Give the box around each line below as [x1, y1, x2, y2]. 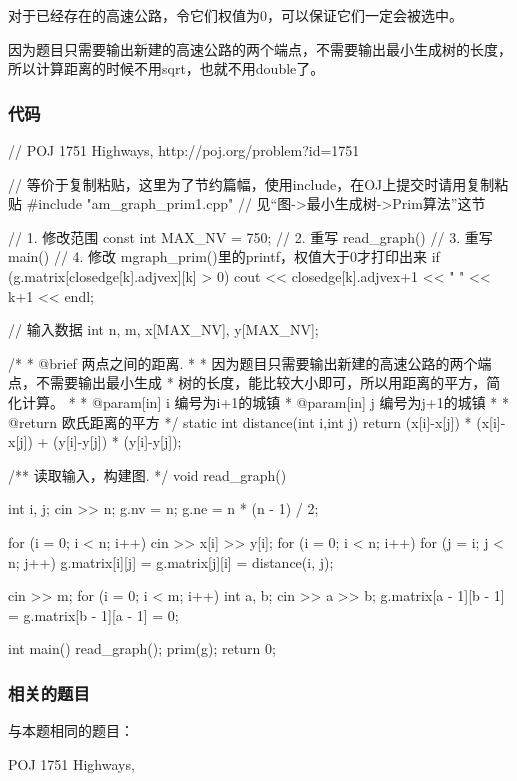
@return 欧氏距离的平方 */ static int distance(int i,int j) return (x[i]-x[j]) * [8, 411, 472, 432]
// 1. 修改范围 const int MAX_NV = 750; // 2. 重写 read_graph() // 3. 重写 [8, 226, 493, 247]
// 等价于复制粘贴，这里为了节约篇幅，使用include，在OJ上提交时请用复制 [8, 173, 495, 194]
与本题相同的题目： [8, 720, 134, 741]
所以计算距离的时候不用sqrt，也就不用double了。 [8, 58, 325, 79]
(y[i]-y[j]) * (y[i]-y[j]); [53, 431, 182, 452]
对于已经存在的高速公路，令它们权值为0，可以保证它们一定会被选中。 [8, 5, 463, 25]
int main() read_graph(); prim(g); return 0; [8, 638, 276, 659]
